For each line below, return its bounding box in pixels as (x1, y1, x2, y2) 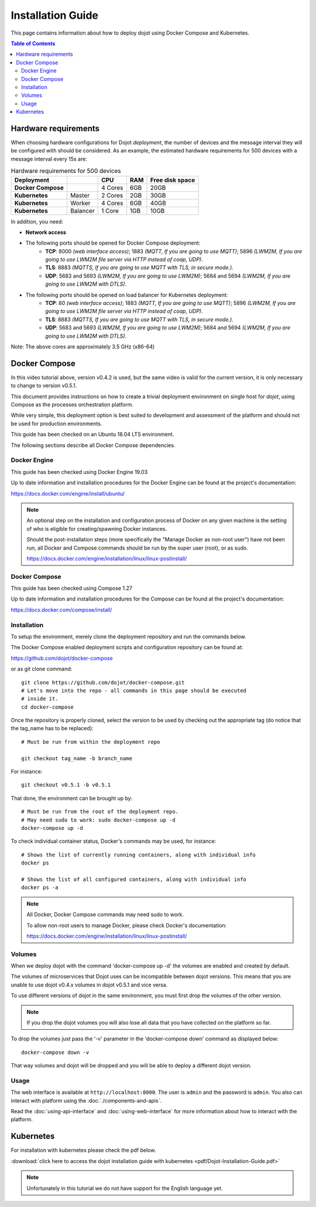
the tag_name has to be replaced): (11, 725, 94, 732)
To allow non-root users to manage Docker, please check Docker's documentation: (26, 921, 227, 929)
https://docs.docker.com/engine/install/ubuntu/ (11, 490, 125, 497)
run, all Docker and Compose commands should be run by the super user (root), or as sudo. (26, 544, 248, 551)
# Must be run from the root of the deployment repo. (21, 808, 178, 815)
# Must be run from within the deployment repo (21, 738, 160, 745)
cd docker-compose (21, 704, 74, 710)
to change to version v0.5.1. (11, 382, 77, 389)
